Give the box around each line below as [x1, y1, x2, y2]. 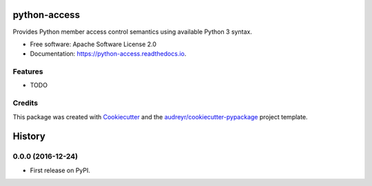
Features [12, 67, 43, 76]
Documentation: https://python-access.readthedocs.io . [30, 50, 187, 58]
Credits [12, 99, 38, 108]
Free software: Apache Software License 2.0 [30, 40, 157, 48]
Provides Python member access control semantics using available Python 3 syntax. [12, 28, 253, 36]
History [12, 131, 46, 143]
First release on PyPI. [30, 166, 91, 174]
